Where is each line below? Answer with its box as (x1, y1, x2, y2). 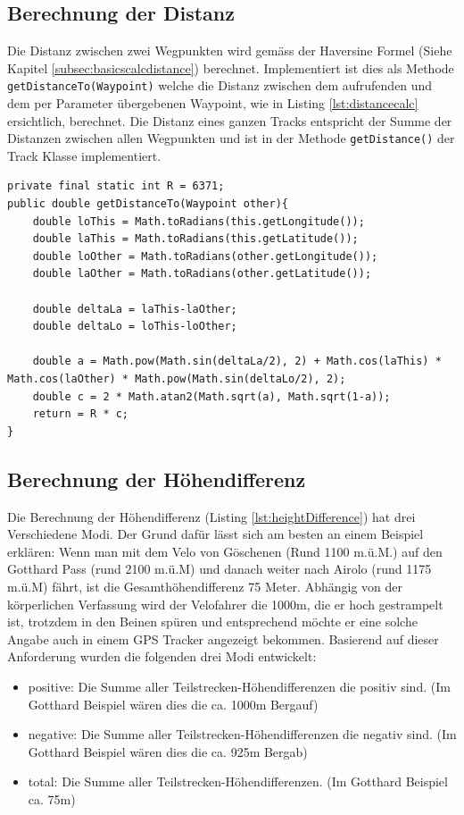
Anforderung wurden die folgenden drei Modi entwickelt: (7, 647, 317, 666)
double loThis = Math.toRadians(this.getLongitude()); (32, 214, 365, 228)
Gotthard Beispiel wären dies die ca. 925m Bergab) (28, 742, 308, 760)
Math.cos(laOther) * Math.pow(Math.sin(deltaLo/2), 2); (7, 373, 346, 386)
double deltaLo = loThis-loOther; (32, 320, 237, 333)
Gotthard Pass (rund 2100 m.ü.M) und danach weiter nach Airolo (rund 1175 (7, 559, 432, 578)
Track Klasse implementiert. (7, 146, 162, 164)
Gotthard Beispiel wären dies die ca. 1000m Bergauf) (28, 694, 319, 713)
